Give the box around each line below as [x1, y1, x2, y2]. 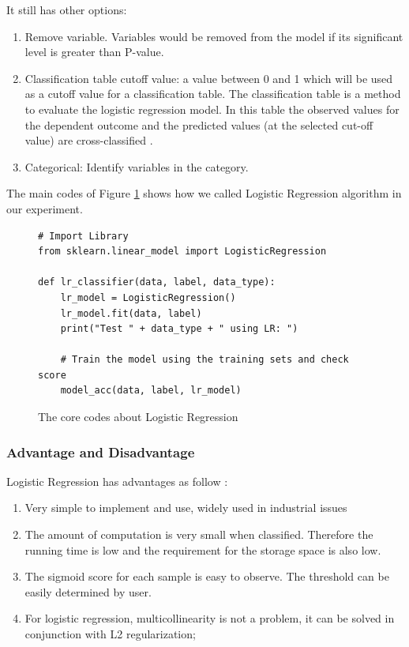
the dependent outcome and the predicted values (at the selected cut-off [24, 116, 373, 133]
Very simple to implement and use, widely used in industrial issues [24, 499, 347, 516]
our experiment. [6, 200, 83, 216]
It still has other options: [6, 2, 127, 17]
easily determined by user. [24, 583, 152, 600]
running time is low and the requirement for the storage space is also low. [24, 541, 381, 558]
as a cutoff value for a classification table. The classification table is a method [24, 85, 401, 102]
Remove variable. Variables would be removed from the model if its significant [24, 28, 403, 44]
